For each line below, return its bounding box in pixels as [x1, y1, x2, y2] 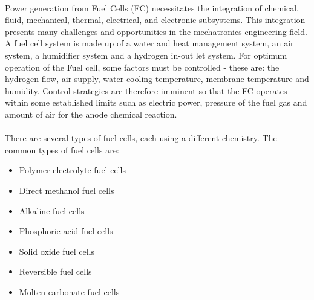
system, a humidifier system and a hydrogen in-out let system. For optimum [5, 48, 287, 61]
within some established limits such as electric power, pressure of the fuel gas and [5, 96, 307, 109]
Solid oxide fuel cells [19, 244, 94, 257]
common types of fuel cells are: [5, 143, 119, 156]
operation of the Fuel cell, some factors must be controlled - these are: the [5, 60, 280, 73]
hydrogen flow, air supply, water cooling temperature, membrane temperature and [5, 72, 309, 85]
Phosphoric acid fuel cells [19, 225, 113, 237]
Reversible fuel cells [19, 265, 92, 278]
